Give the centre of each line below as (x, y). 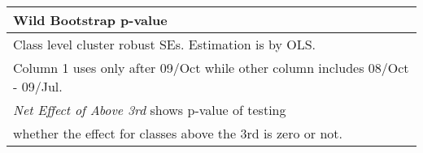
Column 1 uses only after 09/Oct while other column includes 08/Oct (211, 68)
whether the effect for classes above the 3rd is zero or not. (178, 133)
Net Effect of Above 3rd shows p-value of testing (150, 110)
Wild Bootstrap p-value (90, 20)
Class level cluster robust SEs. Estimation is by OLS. (165, 44)
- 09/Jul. (38, 86)
